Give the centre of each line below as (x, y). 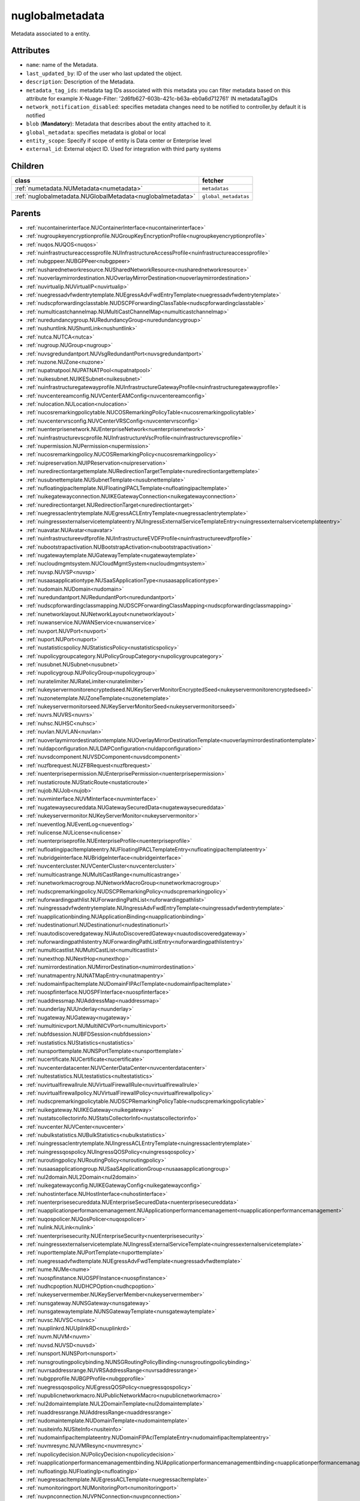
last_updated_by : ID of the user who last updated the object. (104, 73)
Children (28, 166)
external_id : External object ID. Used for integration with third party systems (124, 149)
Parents (26, 213)
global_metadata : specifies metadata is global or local (96, 132)
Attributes (31, 51)
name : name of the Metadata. (62, 65)
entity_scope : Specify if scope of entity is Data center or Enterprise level (119, 140)
